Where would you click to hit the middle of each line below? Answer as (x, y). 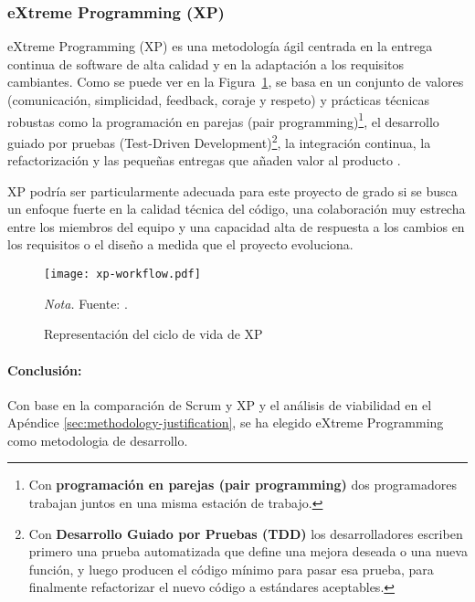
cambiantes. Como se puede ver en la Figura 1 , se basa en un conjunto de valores (236, 82)
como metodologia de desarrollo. (98, 440)
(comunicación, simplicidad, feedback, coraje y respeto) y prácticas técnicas (219, 100)
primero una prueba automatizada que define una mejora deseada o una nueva (248, 551)
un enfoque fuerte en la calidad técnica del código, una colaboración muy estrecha (237, 209)
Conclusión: (45, 370)
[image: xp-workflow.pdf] (122, 275)
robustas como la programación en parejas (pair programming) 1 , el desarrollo (223, 120)
